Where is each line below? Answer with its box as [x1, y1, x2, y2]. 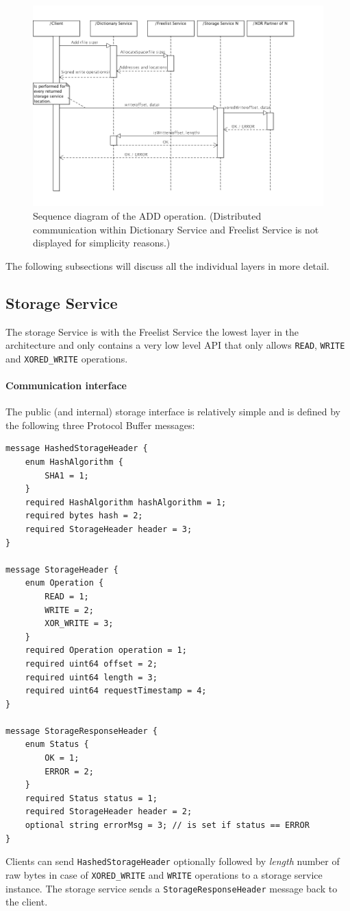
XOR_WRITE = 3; [45, 619, 114, 629]
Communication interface [5, 378, 127, 393]
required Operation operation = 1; [25, 645, 187, 656]
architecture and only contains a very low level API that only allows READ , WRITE [5, 338, 345, 352]
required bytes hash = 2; [25, 511, 143, 521]
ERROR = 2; [45, 766, 94, 776]
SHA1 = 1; [45, 470, 89, 481]
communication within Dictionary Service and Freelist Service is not [33, 222, 319, 236]
